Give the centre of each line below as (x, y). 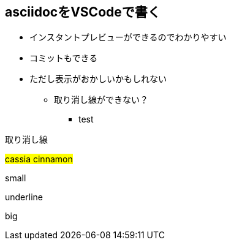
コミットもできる (64, 58)
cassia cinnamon (39, 159)
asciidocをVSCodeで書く (83, 12)
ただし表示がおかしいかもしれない (98, 79)
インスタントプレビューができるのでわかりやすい (128, 37)
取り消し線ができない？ (101, 100)
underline (24, 197)
